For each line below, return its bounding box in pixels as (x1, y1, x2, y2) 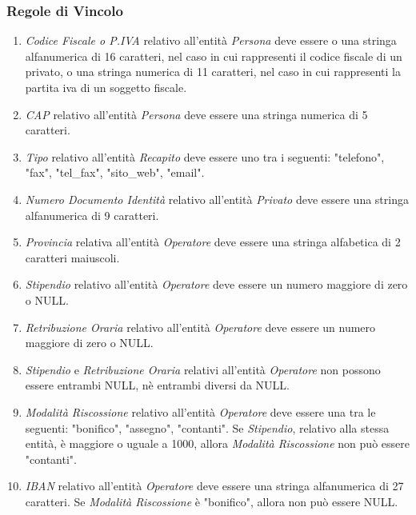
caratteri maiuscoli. (25, 249, 120, 265)
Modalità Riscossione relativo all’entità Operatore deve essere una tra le (25, 403, 376, 420)
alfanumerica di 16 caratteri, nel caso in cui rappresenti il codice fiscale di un (25, 47, 402, 64)
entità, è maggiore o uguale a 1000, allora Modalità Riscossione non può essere (25, 435, 410, 452)
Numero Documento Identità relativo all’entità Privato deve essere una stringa (25, 190, 409, 207)
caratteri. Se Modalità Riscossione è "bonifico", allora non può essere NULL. (25, 493, 398, 509)
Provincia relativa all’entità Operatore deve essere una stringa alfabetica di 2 (25, 234, 401, 250)
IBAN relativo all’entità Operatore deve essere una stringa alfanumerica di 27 (25, 477, 404, 494)
